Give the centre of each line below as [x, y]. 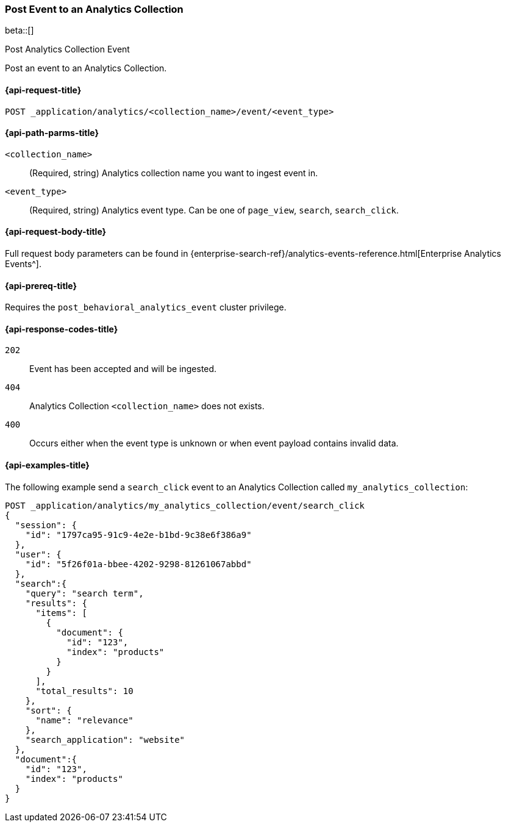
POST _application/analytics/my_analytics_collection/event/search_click [185, 505]
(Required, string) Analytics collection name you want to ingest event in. [174, 173]
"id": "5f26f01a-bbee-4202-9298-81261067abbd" [138, 564]
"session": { [46, 525]
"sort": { [48, 710]
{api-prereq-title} [41, 285]
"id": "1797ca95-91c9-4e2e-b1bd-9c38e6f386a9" [138, 535]
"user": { [38, 554]
